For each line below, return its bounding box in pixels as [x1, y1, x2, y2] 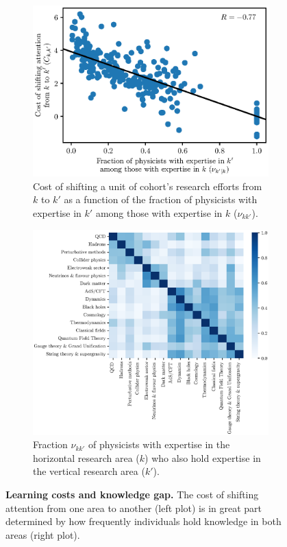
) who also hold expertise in [145, 450, 261, 465]
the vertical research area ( [33, 464, 145, 478]
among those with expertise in [95, 206, 223, 220]
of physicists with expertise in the [88, 437, 230, 452]
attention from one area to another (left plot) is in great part [5, 500, 262, 515]
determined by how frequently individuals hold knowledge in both [5, 514, 282, 528]
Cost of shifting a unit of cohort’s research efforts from [33, 178, 262, 193]
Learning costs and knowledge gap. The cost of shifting [5, 487, 259, 501]
